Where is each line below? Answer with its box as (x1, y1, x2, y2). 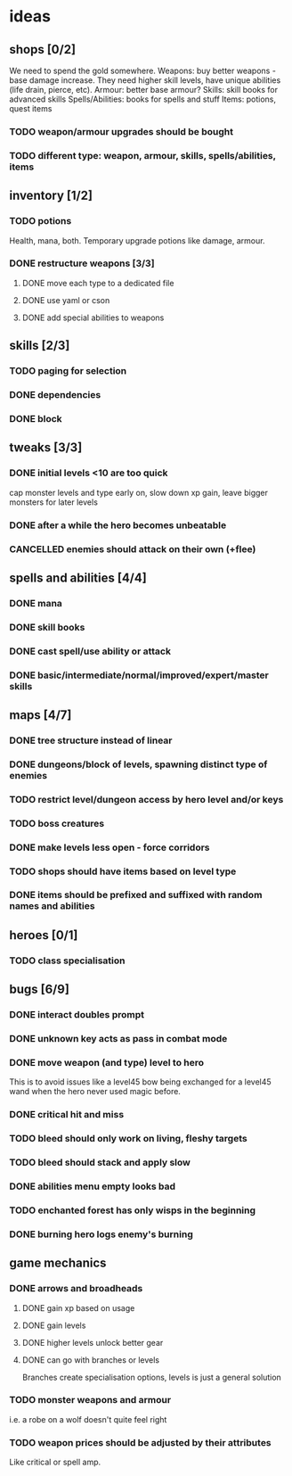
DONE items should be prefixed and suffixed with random (9, 889, 263, 902)
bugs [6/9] (9, 982, 69, 997)
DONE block (9, 412, 62, 425)
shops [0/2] (9, 42, 77, 57)
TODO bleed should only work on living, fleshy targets (9, 1133, 247, 1145)
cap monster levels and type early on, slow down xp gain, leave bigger (9, 487, 269, 498)
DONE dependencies (9, 389, 101, 401)
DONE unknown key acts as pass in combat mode (9, 1032, 228, 1044)
